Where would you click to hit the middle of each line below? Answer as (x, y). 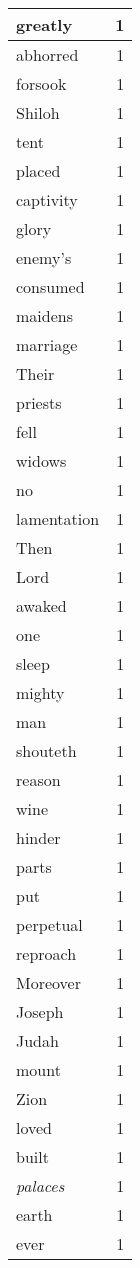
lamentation (58, 518)
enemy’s (44, 257)
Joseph (40, 1011)
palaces (40, 1185)
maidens (44, 315)
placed (38, 170)
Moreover (48, 982)
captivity (47, 199)
